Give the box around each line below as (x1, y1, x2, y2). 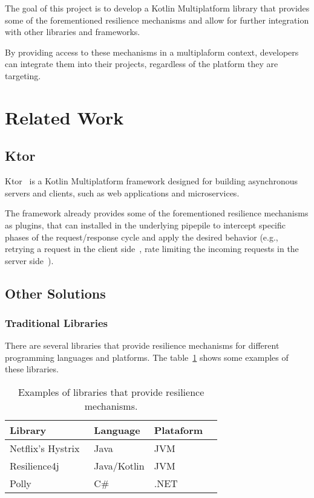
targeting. (5, 69, 41, 82)
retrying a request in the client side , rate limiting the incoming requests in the (5, 242, 299, 255)
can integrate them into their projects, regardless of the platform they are (5, 57, 278, 70)
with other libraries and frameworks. (5, 25, 140, 38)
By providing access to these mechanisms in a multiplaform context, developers (5, 45, 299, 58)
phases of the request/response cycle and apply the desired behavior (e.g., (5, 230, 278, 243)
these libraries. (5, 363, 59, 375)
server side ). (5, 254, 54, 267)
